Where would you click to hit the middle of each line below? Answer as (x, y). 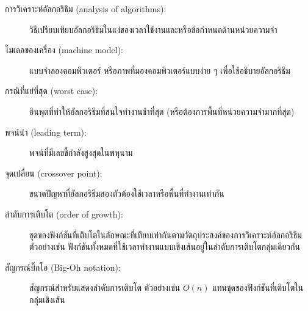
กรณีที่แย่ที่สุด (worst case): (52, 91)
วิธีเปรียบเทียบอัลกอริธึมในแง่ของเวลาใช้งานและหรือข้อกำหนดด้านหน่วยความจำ (153, 29)
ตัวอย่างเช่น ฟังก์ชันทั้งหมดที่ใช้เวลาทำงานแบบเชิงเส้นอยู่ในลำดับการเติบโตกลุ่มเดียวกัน (165, 247)
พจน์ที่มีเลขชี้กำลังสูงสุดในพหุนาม (81, 152)
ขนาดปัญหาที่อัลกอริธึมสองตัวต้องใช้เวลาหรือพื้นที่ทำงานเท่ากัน (127, 193)
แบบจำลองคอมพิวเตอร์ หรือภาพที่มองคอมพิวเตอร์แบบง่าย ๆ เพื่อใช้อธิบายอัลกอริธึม (160, 70)
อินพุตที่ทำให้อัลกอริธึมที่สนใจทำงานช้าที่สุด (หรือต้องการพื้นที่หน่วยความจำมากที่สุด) (162, 111)
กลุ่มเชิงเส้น (47, 299)
